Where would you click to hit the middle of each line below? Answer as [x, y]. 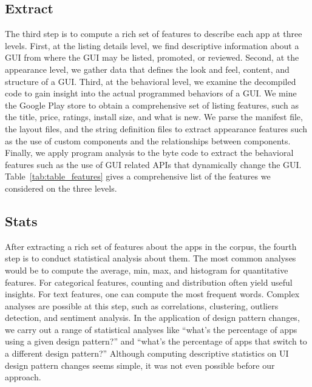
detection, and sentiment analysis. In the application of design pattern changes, [152, 318]
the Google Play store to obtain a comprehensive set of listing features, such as [152, 105]
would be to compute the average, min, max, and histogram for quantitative [147, 270]
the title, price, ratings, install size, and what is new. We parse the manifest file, [154, 117]
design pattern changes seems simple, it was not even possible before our [140, 365]
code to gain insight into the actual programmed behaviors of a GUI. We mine [151, 93]
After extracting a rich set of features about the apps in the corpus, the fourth [151, 246]
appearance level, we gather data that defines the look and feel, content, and [147, 69]
